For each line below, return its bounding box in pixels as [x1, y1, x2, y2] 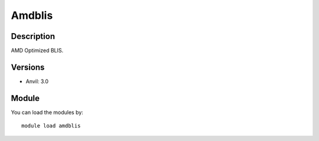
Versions [11, 62, 45, 72]
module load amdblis [21, 123, 81, 129]
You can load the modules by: [11, 109, 84, 116]
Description [11, 31, 56, 41]
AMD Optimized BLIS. [11, 47, 64, 54]
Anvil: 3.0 [25, 77, 49, 85]
